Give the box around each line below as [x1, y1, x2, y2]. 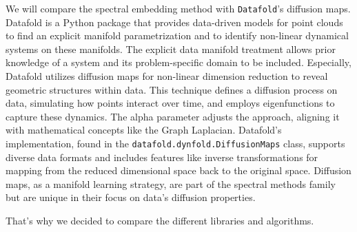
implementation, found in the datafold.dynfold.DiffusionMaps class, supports [6, 136, 345, 150]
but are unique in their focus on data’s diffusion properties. [6, 190, 256, 204]
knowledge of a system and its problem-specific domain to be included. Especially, [6, 55, 351, 70]
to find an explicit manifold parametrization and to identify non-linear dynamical [6, 28, 349, 43]
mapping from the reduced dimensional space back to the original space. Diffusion [6, 163, 351, 178]
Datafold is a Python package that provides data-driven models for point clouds [6, 14, 343, 29]
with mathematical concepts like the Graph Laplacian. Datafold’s [6, 123, 282, 137]
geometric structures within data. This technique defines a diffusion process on [6, 82, 338, 96]
